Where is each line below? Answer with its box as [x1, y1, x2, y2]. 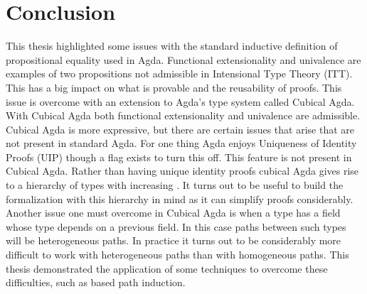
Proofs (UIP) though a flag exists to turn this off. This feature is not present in [6, 149, 352, 164]
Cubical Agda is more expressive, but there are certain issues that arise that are [6, 121, 354, 136]
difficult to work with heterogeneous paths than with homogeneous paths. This [6, 247, 349, 262]
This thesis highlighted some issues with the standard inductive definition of [6, 38, 338, 53]
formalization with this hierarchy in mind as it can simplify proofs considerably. [6, 191, 353, 206]
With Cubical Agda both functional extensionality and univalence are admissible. [6, 108, 361, 123]
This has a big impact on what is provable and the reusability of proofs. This [6, 80, 342, 94]
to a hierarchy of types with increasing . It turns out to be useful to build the [6, 178, 344, 192]
